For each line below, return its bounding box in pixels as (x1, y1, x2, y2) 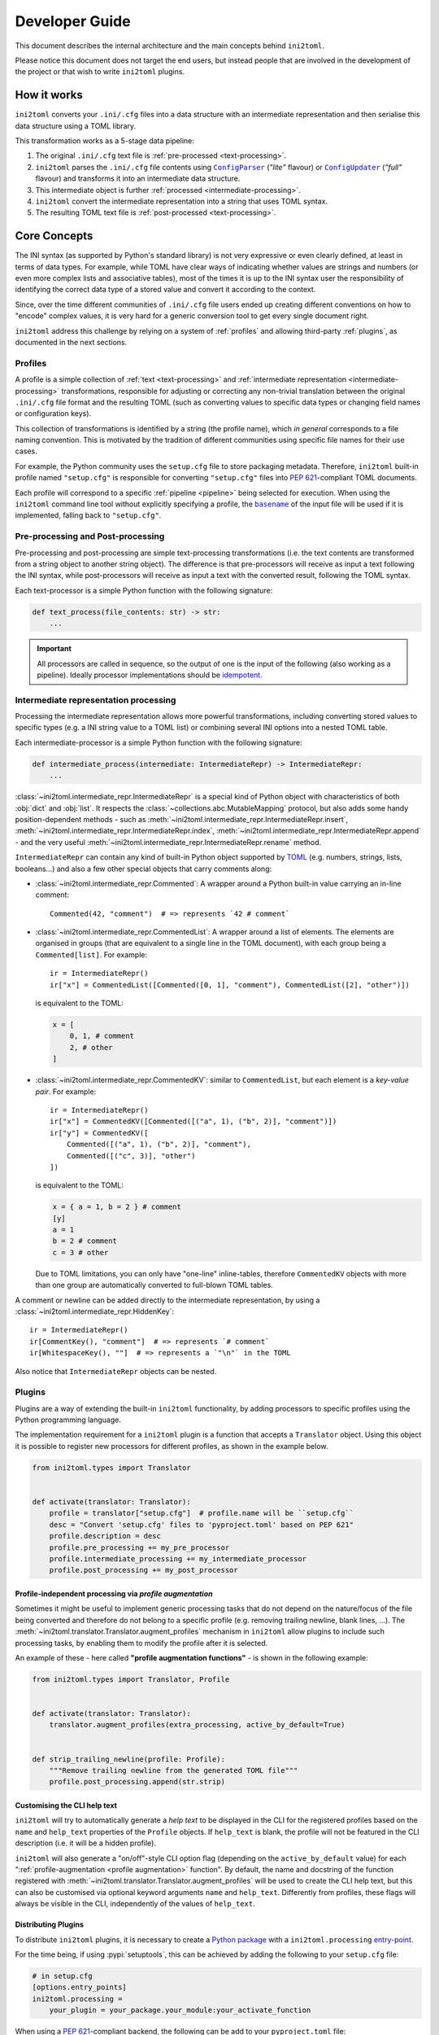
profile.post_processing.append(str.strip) (49, 1777, 225, 1787)
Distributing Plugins (15, 1919, 85, 1929)
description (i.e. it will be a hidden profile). (15, 1838, 156, 1848)
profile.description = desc (49, 1531, 162, 1541)
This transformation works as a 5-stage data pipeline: (15, 136, 195, 146)
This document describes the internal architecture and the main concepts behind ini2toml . (15, 41, 324, 50)
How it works (15, 88, 83, 102)
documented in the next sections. (15, 338, 128, 347)
